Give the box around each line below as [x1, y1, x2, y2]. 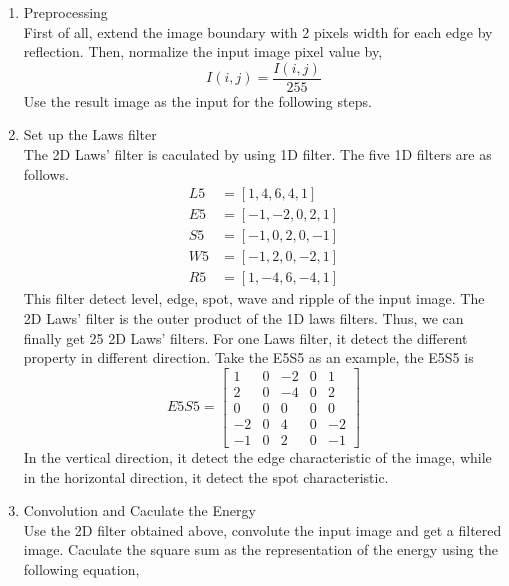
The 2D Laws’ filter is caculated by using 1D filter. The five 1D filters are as [23, 144, 492, 165]
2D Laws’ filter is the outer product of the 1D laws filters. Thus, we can [23, 307, 464, 328]
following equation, [23, 558, 140, 579]
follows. [23, 163, 69, 184]
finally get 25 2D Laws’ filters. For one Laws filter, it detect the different [23, 327, 468, 348]
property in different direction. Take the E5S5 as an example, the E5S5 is [23, 347, 474, 368]
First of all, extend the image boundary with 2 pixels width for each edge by [23, 21, 493, 42]
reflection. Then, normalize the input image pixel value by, [23, 41, 383, 62]
